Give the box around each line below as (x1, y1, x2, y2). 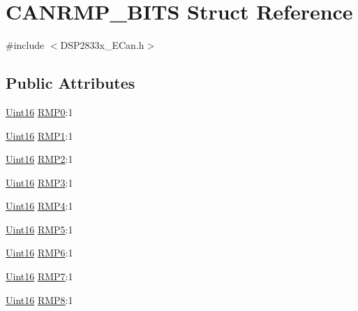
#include (6, 38, 45, 52)
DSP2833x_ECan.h (60, 38, 144, 52)
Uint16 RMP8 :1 (6, 292, 73, 307)
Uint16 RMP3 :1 (6, 175, 73, 189)
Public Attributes (6, 72, 135, 94)
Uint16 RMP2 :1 (6, 152, 73, 166)
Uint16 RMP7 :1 (6, 269, 73, 284)
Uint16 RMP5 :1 (6, 222, 73, 236)
